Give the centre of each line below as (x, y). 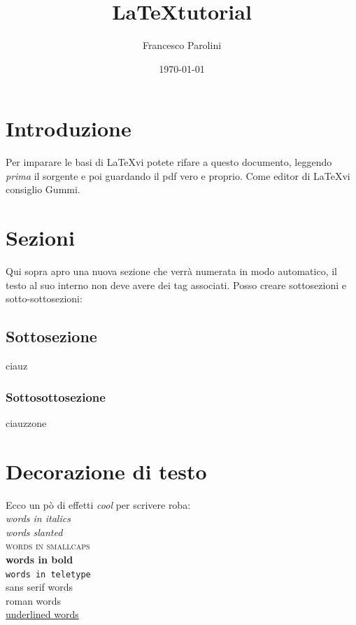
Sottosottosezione (56, 396)
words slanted (34, 532)
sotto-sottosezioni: (44, 299)
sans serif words (40, 587)
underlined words (42, 614)
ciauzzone (26, 422)
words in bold (40, 560)
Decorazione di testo (106, 471)
